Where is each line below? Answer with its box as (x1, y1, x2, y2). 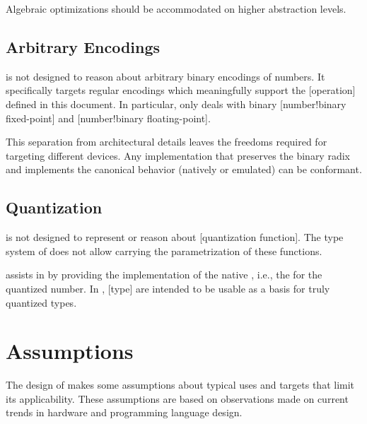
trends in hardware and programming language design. (6, 405, 243, 420)
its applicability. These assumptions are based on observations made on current (6, 391, 349, 406)
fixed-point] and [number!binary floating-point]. (6, 110, 211, 125)
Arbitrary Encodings (6, 35, 161, 57)
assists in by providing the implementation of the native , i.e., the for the (6, 267, 322, 282)
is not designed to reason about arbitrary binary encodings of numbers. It (6, 69, 325, 83)
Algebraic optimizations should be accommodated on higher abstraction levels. (6, 1, 346, 16)
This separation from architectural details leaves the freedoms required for (6, 134, 327, 149)
